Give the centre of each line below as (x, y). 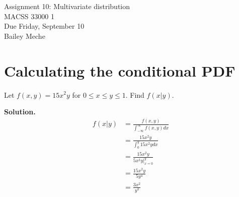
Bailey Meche (25, 36)
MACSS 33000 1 (29, 16)
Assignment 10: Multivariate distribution (67, 6)
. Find (135, 94)
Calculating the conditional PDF (120, 70)
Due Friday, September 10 (44, 26)
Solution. (20, 112)
